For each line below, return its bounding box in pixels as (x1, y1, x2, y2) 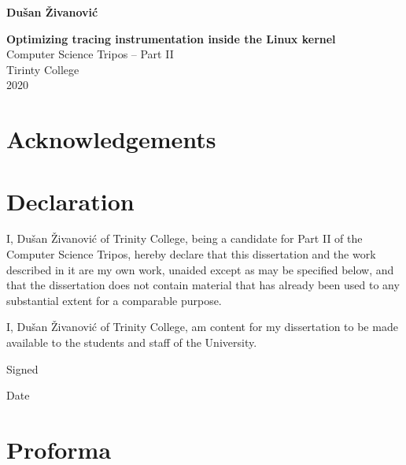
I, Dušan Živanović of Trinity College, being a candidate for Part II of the (6, 230, 363, 247)
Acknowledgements (6, 123, 216, 155)
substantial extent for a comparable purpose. (6, 292, 222, 308)
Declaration (6, 184, 135, 217)
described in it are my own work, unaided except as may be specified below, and (6, 261, 394, 277)
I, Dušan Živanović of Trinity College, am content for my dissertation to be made (6, 318, 398, 335)
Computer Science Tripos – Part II (6, 46, 174, 62)
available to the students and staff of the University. (6, 334, 257, 351)
